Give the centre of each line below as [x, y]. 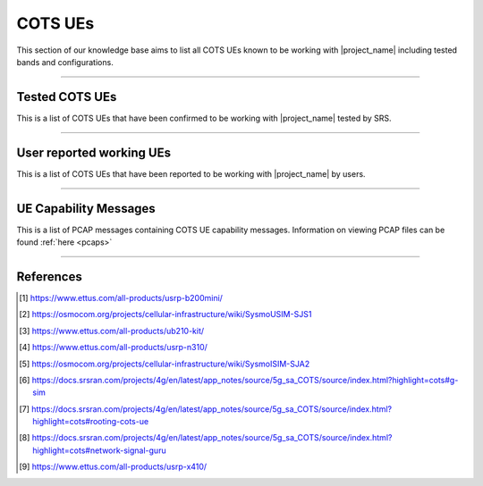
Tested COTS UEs [67, 97]
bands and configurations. [65, 62]
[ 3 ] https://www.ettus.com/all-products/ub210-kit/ [112, 331]
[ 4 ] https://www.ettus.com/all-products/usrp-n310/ [113, 348]
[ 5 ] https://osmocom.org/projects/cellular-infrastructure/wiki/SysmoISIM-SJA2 [165, 364]
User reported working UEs [94, 152]
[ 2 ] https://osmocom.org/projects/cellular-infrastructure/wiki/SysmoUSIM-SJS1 [165, 314]
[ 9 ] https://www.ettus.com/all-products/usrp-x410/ [113, 467]
